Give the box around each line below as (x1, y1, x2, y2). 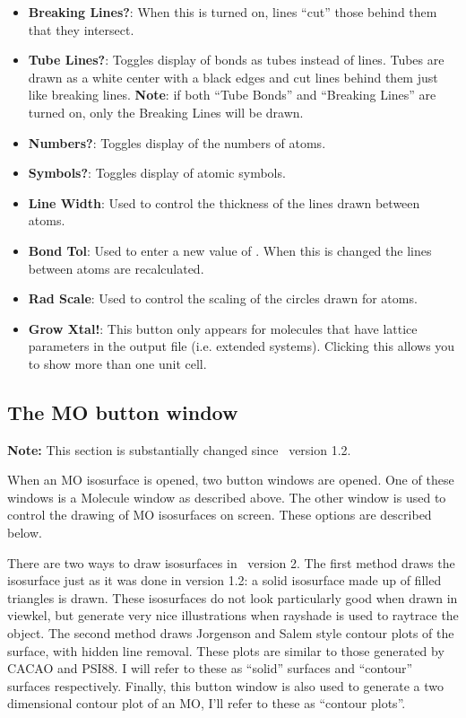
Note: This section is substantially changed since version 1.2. (7, 440, 351, 459)
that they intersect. (28, 20, 134, 39)
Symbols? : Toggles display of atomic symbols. (28, 163, 286, 182)
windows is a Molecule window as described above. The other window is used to (7, 487, 446, 506)
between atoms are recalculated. (28, 258, 204, 277)
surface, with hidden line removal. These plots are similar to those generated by (7, 641, 444, 660)
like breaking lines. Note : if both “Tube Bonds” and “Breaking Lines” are (28, 85, 436, 104)
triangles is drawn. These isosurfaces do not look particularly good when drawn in (7, 588, 458, 607)
